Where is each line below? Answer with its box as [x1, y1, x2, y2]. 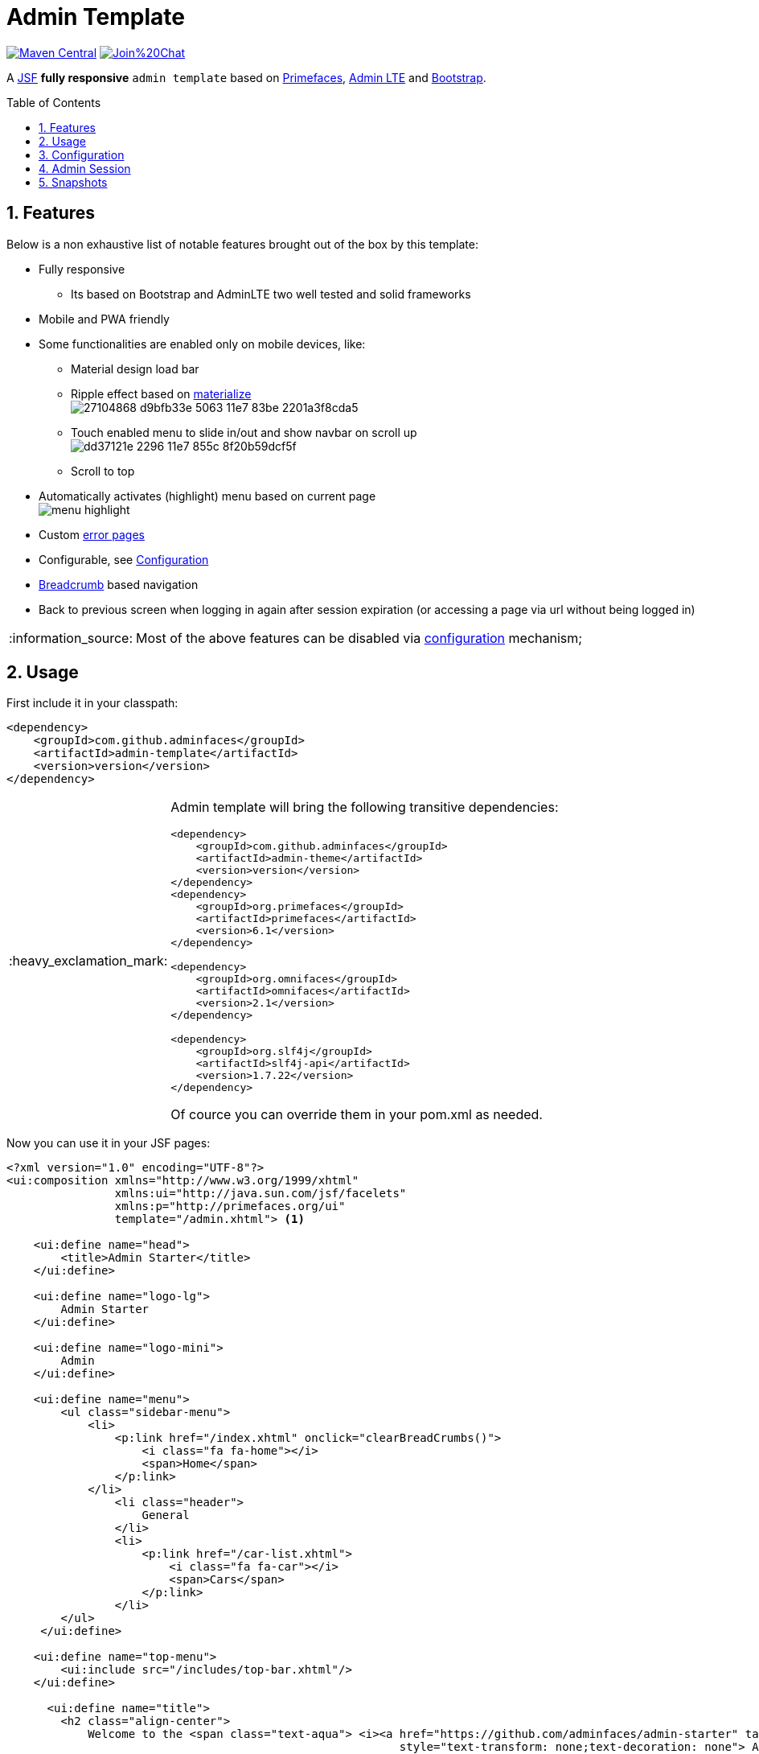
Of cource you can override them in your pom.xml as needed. [170, 1106, 543, 1123]
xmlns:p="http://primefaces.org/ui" [114, 1200, 346, 1213]
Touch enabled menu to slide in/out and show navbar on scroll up [71, 425, 417, 439]
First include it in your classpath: [6, 696, 178, 710]
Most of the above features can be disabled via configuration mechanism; [136, 629, 583, 646]
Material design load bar [71, 361, 199, 376]
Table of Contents [6, 95, 101, 109]
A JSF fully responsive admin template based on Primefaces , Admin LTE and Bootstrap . [6, 70, 486, 84]
